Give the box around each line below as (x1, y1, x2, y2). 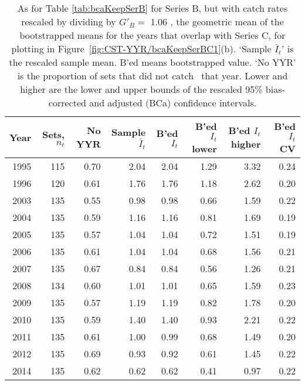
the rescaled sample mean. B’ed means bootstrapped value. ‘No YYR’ (9, 55, 296, 69)
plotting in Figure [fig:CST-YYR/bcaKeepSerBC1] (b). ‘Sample (11, 42, 272, 55)
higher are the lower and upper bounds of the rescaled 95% (20, 82, 263, 96)
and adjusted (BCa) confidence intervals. (89, 96, 257, 109)
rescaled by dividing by (21, 15, 116, 28)
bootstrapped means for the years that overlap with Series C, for (19, 28, 286, 42)
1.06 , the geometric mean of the (150, 15, 284, 28)
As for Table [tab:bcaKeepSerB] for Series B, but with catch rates (17, 1, 288, 15)
